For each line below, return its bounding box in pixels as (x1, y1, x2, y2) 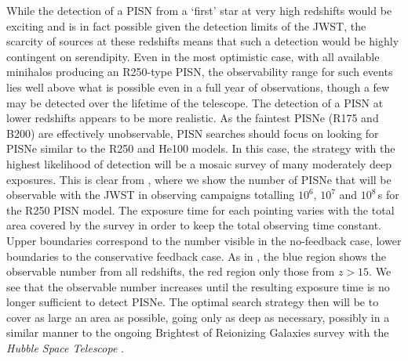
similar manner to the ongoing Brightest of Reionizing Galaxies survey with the (6, 324, 389, 341)
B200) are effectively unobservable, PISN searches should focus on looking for (6, 125, 379, 141)
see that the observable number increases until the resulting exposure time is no (6, 278, 390, 294)
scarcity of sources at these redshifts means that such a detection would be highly (6, 33, 399, 49)
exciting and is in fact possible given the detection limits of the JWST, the (6, 17, 366, 34)
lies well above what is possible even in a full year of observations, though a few (6, 78, 390, 95)
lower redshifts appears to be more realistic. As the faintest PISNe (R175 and (6, 110, 379, 126)
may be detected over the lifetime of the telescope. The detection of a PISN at (6, 94, 384, 110)
